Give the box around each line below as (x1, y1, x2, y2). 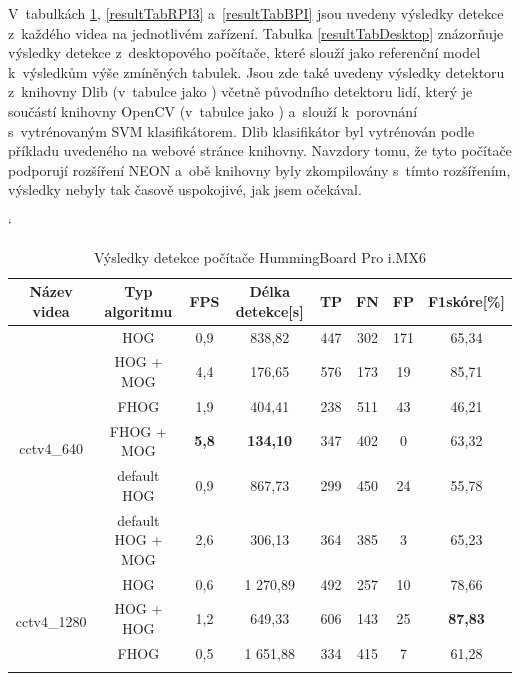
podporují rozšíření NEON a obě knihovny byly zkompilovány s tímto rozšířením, (8, 159, 511, 180)
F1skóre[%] (427, 290, 505, 311)
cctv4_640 (19, 437, 84, 458)
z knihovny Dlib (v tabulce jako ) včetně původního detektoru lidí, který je (8, 81, 473, 102)
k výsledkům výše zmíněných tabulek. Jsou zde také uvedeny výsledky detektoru (8, 61, 505, 82)
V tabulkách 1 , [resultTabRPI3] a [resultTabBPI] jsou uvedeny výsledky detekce (8, 3, 504, 23)
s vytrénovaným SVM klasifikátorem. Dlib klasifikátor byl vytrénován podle (8, 120, 475, 141)
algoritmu (104, 300, 173, 321)
